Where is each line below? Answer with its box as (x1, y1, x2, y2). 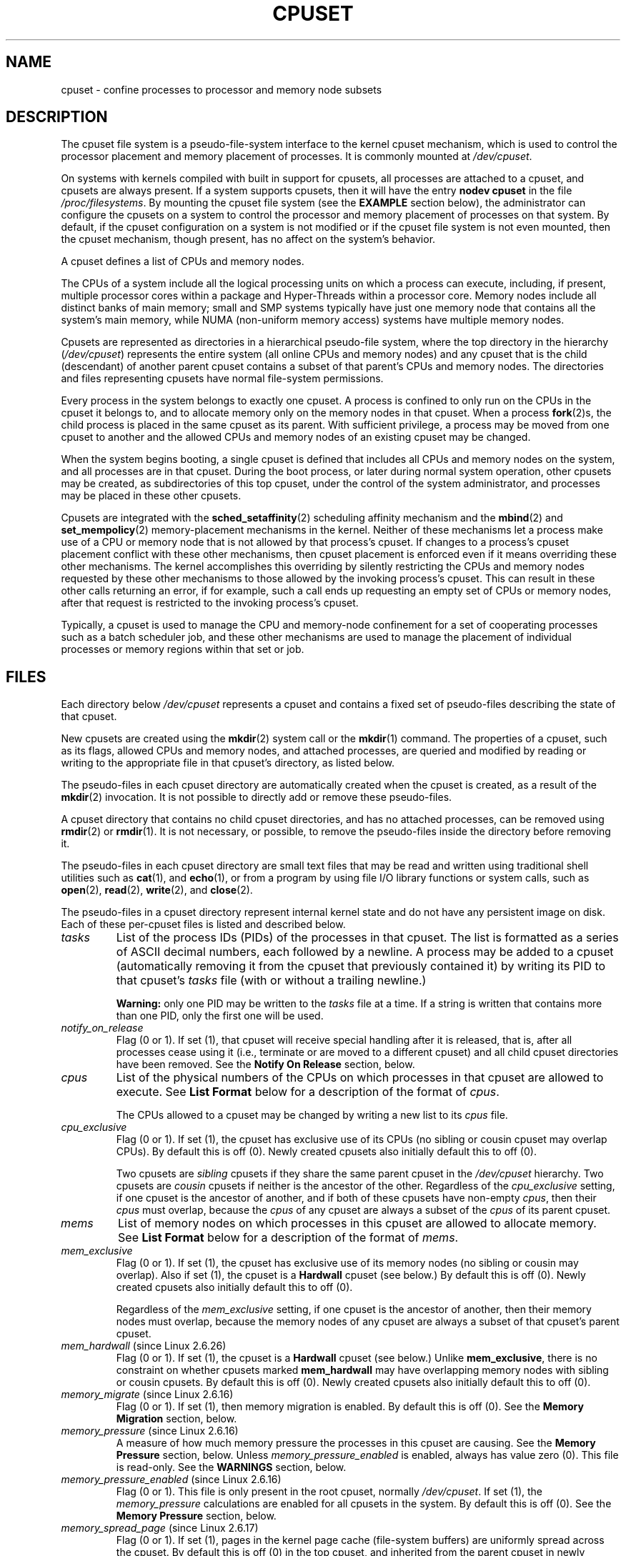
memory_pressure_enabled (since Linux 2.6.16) (61, 1473, 282, 1486)
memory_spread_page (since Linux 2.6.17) (61, 1522, 259, 1535)
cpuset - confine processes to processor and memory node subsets (61, 83, 382, 96)
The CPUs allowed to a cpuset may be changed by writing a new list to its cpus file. (116, 1109, 508, 1122)
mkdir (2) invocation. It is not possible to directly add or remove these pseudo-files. (61, 791, 452, 804)
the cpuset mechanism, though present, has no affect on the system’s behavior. (61, 233, 436, 246)
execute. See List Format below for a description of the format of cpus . (116, 1084, 500, 1099)
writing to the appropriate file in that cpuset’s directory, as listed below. (61, 757, 395, 769)
